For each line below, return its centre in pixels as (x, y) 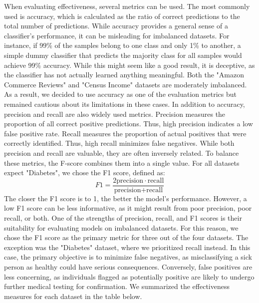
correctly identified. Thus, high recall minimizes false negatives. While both (119, 143)
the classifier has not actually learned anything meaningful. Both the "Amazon (124, 75)
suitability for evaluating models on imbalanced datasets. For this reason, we (121, 227)
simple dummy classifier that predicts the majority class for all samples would (123, 55)
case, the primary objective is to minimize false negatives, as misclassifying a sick (128, 257)
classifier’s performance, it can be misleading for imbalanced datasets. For (117, 35)
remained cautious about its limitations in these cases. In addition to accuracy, (125, 104)
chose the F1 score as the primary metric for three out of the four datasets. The (126, 237)
